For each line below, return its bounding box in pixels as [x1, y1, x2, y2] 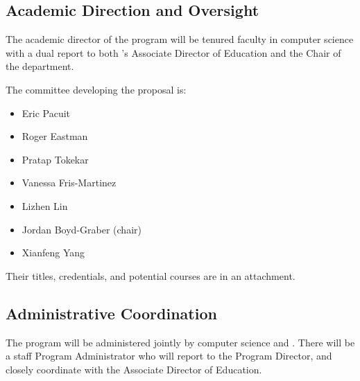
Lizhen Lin [22, 198, 68, 213]
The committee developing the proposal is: [6, 82, 187, 96]
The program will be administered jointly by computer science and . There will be [6, 335, 355, 349]
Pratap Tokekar [22, 152, 89, 166]
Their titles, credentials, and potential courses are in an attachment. [6, 268, 295, 283]
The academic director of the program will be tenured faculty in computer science [6, 32, 354, 46]
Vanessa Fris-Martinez [22, 175, 117, 190]
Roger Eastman [22, 129, 88, 143]
